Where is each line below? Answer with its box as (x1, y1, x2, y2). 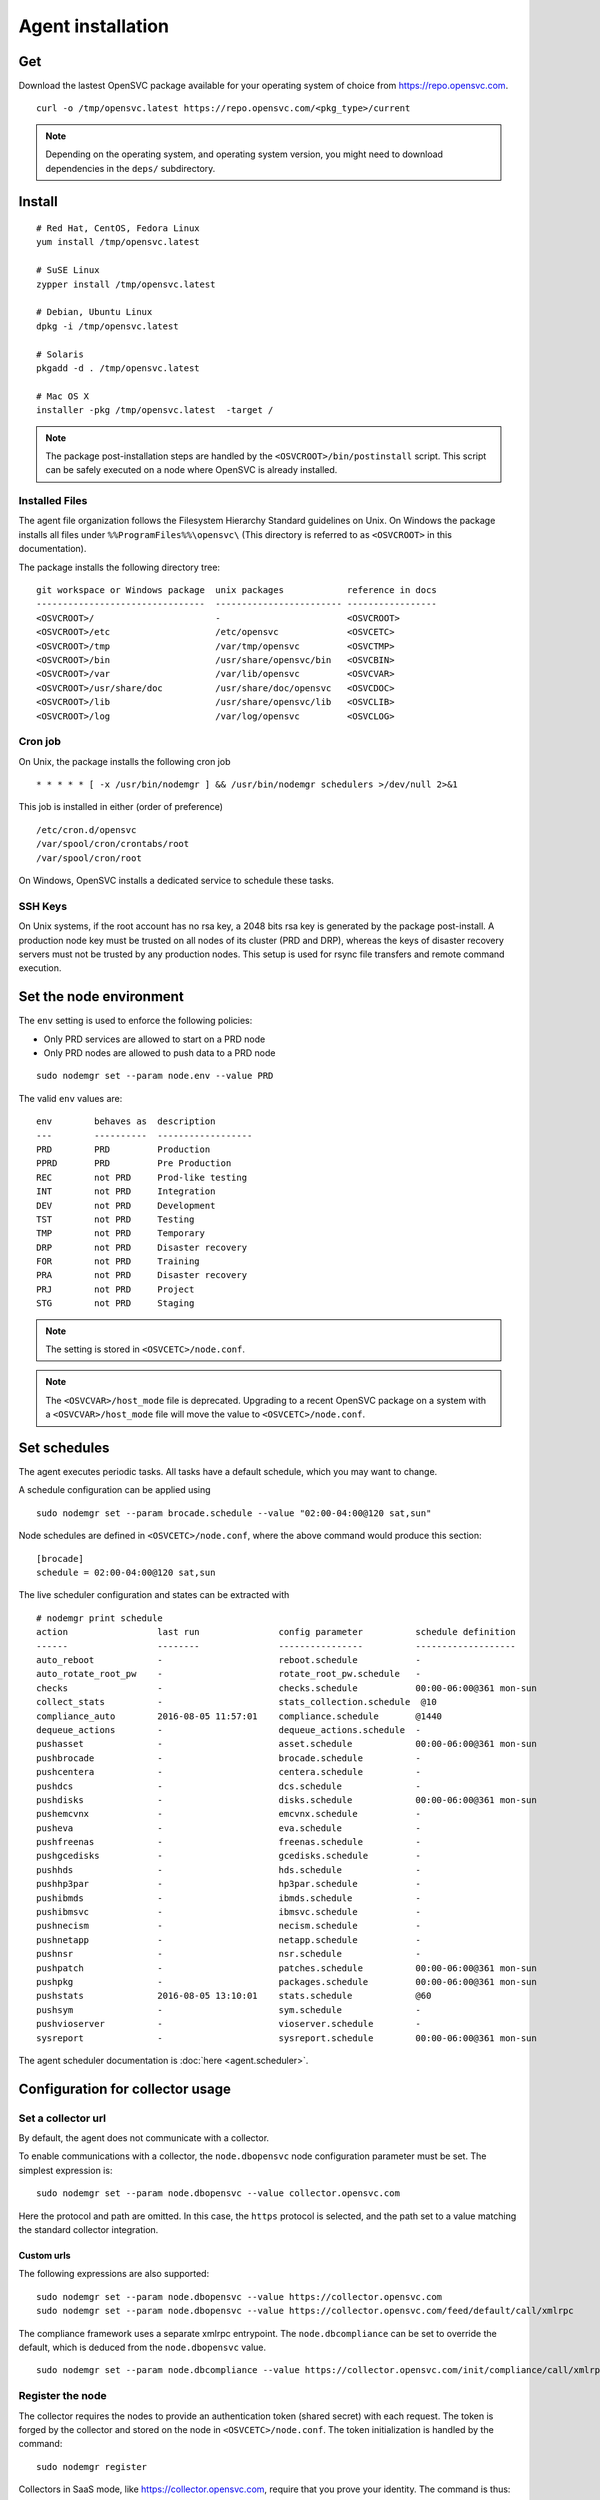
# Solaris (36, 348, 84, 360)
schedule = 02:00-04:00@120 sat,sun (36, 1567, 216, 1579)
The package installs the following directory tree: (18, 561, 220, 573)
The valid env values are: (18, 1092, 123, 1104)
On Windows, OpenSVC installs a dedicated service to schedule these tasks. (18, 874, 335, 886)
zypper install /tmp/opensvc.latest (36, 278, 216, 290)
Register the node (18, 2389, 107, 2403)
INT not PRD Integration (36, 1186, 216, 1197)
